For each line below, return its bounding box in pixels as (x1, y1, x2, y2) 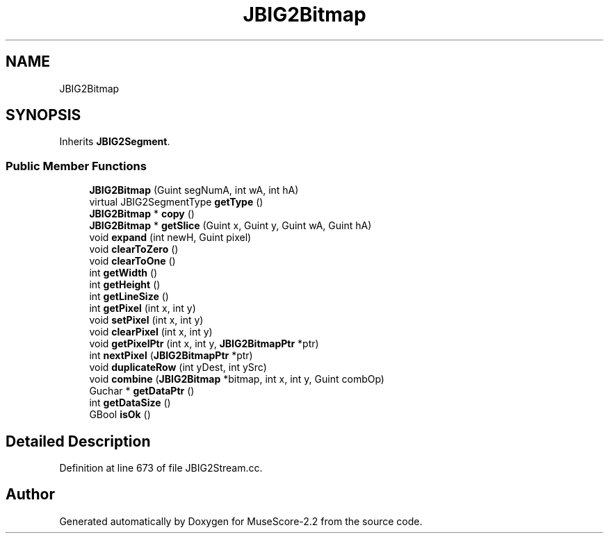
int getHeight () (89, 279, 161, 291)
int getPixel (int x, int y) (89, 302, 196, 315)
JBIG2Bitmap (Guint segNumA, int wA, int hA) (89, 184, 299, 197)
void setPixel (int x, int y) (89, 314, 204, 326)
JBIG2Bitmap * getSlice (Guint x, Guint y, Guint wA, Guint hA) (89, 219, 372, 232)
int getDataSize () (89, 397, 171, 409)
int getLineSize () (89, 290, 169, 303)
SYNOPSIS (6, 106, 81, 124)
